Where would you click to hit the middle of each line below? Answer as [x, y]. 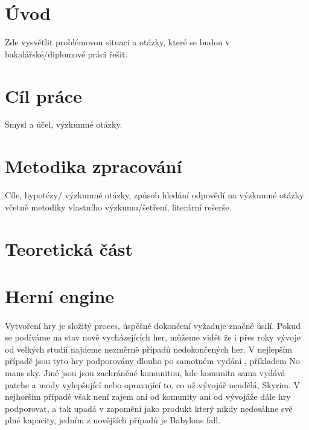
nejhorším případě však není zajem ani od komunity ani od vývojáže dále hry [148, 396]
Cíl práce [43, 95]
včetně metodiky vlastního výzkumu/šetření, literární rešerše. [118, 207]
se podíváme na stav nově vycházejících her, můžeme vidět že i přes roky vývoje [153, 337]
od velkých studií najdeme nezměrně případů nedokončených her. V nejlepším [148, 349]
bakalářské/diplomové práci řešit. [66, 54]
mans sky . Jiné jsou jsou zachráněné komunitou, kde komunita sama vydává [145, 373]
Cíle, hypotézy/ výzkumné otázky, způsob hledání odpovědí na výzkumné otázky [154, 195]
